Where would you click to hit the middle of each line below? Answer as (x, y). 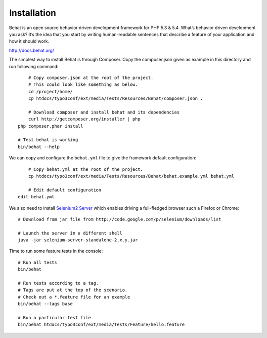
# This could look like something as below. (83, 85)
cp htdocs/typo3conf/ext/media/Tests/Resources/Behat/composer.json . (115, 98)
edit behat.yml (36, 197)
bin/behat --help (39, 147)
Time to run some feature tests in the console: (56, 251)
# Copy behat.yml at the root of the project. (86, 169)
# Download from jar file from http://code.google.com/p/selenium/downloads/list (120, 219)
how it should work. (29, 41)
